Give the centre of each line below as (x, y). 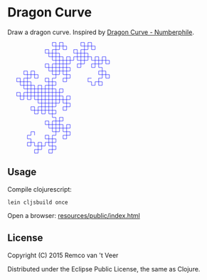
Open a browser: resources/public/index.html (74, 215)
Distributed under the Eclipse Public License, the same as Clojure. (104, 269)
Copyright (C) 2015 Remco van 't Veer (63, 255)
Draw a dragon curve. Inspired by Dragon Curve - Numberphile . (101, 32)
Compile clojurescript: (40, 189)
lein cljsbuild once (38, 202)
